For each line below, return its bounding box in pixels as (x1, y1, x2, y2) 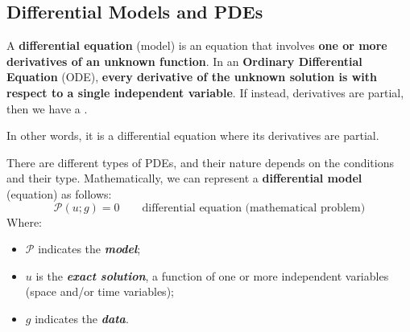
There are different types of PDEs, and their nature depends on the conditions (6, 154, 394, 170)
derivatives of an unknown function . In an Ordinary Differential (6, 52, 362, 69)
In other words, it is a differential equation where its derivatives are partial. (6, 127, 379, 144)
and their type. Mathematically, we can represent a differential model (6, 170, 362, 186)
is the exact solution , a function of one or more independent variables (35, 267, 389, 284)
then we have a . (6, 100, 88, 117)
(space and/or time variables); (25, 283, 174, 300)
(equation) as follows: (6, 185, 112, 202)
